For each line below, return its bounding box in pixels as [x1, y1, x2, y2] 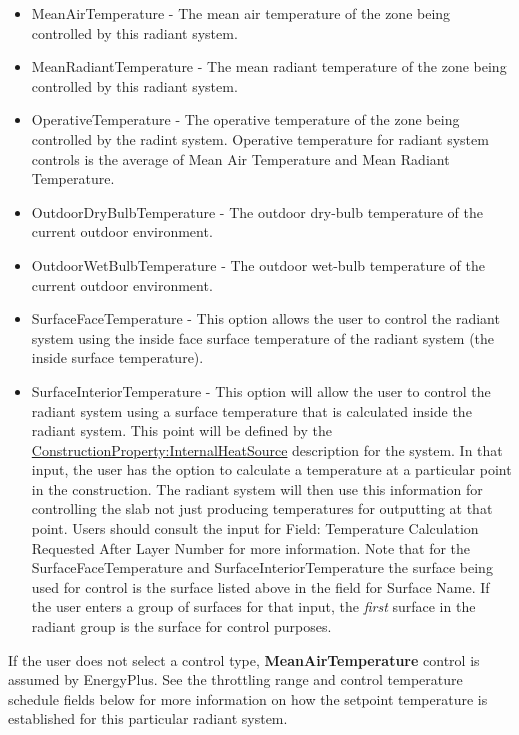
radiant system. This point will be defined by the [31, 420, 332, 441]
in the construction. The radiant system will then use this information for [31, 478, 483, 499]
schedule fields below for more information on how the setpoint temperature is [8, 688, 488, 709]
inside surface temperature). [31, 347, 204, 368]
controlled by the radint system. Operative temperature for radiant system [31, 128, 489, 149]
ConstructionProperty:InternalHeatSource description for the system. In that [31, 439, 503, 460]
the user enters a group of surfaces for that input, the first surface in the [31, 596, 476, 617]
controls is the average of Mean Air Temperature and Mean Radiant [31, 148, 450, 169]
